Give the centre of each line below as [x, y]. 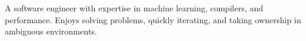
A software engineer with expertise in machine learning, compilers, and [134, 8]
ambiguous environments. [51, 31]
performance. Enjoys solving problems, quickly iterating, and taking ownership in [153, 19]
